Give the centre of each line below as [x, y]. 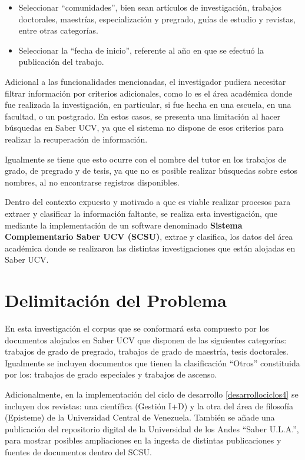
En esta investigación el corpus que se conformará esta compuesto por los [137, 328]
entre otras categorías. [58, 30]
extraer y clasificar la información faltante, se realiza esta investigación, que [141, 213]
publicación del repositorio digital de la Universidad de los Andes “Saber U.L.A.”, [152, 428]
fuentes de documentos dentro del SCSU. [78, 451]
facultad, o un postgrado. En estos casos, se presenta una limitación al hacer [142, 116]
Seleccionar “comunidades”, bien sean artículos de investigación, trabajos [150, 7]
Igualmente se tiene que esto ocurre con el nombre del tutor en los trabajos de [146, 159]
